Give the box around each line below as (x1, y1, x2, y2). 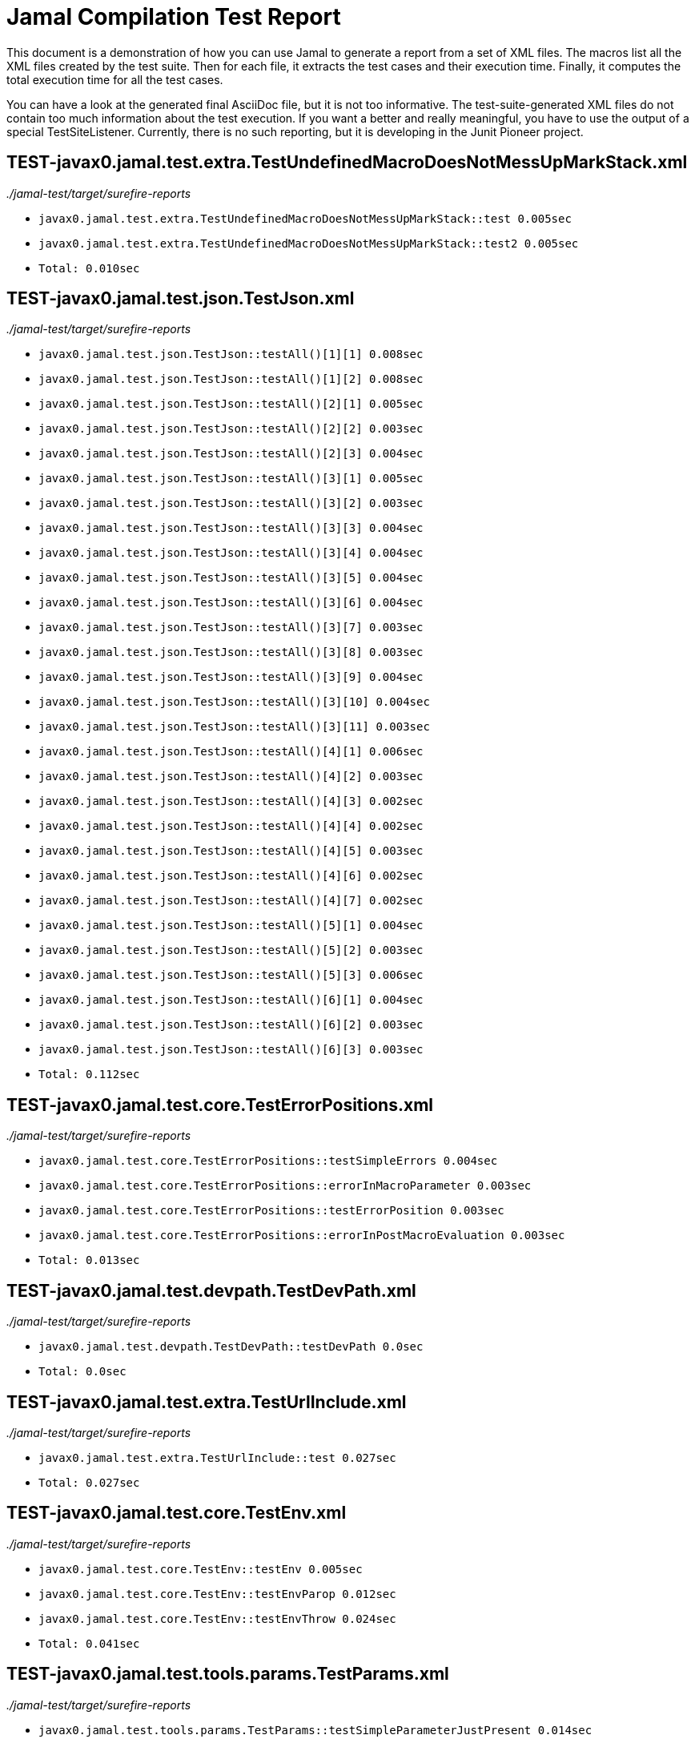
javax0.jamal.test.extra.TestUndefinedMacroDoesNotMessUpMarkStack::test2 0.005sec (38, 236, 579, 250)
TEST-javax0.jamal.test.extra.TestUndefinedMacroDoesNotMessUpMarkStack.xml (6, 152, 688, 173)
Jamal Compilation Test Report (6, 3, 341, 30)
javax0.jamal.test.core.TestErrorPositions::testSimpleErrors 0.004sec (38, 1154, 498, 1168)
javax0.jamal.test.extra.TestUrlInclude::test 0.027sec (38, 1451, 396, 1464)
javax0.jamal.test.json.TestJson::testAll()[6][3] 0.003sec (38, 1043, 424, 1057)
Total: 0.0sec (38, 1365, 127, 1379)
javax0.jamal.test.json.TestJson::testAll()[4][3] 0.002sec (38, 795, 424, 808)
